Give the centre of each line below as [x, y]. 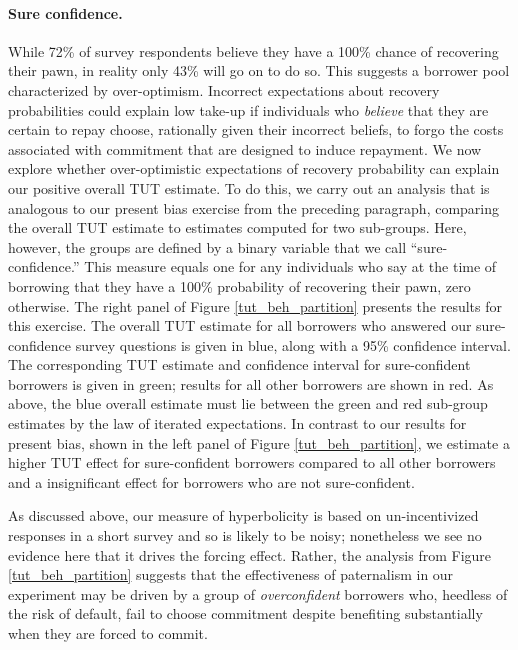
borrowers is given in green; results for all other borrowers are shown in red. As [251, 383]
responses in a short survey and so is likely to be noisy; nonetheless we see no [245, 535]
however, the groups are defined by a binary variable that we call [207, 246]
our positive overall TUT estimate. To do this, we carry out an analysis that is [249, 187]
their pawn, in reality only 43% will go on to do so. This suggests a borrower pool [259, 70]
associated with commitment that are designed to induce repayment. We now [245, 148]
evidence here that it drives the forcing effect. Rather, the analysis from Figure [250, 554]
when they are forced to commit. [108, 633]
